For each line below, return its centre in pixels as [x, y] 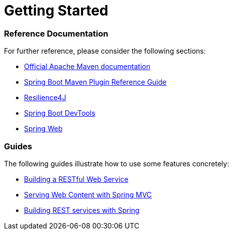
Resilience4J [45, 98]
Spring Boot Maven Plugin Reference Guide [95, 82]
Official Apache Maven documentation [87, 67]
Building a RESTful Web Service [76, 179]
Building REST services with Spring [82, 210]
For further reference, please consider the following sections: [105, 51]
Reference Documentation [56, 33]
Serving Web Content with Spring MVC [88, 194]
